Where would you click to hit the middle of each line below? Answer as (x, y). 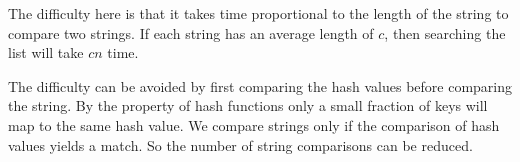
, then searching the (445, 32)
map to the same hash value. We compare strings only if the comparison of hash (254, 124)
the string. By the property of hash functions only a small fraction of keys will (248, 105)
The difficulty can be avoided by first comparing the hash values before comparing (260, 85)
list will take (46, 52)
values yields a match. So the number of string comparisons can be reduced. (240, 144)
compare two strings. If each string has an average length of (191, 32)
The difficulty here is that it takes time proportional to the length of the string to (258, 13)
